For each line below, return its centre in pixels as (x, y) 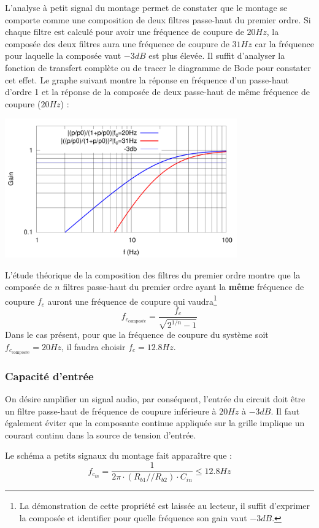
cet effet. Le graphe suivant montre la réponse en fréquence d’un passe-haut (147, 79)
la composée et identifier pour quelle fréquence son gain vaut (133, 517)
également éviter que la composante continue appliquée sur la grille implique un (155, 423)
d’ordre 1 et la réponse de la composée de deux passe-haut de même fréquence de (157, 92)
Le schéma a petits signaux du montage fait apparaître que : (118, 455)
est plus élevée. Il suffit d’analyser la (217, 55)
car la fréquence (284, 43)
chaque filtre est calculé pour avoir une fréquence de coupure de (125, 32)
